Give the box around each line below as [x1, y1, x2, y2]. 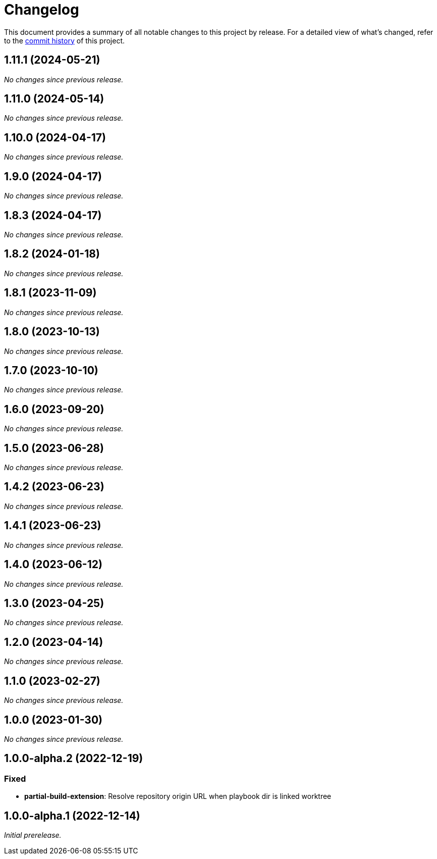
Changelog [4, 1, 79, 18]
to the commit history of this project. [4, 36, 125, 45]
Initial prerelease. [4, 831, 62, 839]
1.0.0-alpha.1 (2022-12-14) [4, 809, 140, 822]
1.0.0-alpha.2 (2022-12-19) [4, 752, 143, 765]
